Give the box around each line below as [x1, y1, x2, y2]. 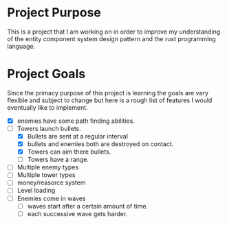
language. [7, 42, 36, 50]
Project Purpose [7, 5, 102, 21]
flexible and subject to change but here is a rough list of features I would [7, 96, 213, 104]
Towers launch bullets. [17, 124, 81, 132]
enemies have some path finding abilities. [17, 117, 136, 125]
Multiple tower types [17, 171, 76, 179]
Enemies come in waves [17, 194, 86, 202]
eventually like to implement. [7, 103, 88, 111]
